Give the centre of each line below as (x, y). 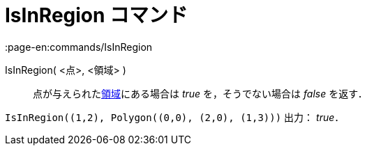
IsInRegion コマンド (97, 15)
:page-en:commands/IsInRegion (79, 47)
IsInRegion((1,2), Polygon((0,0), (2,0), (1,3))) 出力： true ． (175, 117)
